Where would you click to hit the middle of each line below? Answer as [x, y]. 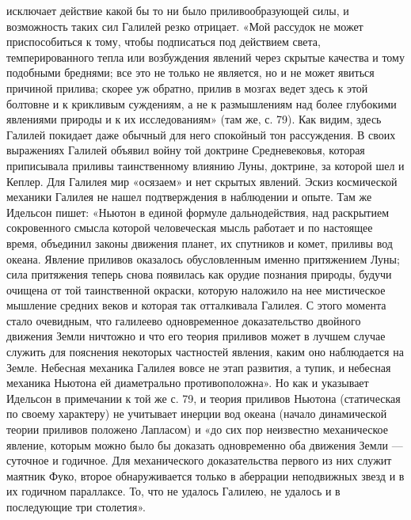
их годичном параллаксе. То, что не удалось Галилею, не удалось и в [173, 491]
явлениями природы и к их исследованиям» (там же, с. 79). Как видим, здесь [194, 119]
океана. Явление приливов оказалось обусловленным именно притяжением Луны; [203, 258]
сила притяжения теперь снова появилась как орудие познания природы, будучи [199, 274]
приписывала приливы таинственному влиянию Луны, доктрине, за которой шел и [205, 165]
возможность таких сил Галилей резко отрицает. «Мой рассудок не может [185, 26]
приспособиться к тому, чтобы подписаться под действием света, [164, 42]
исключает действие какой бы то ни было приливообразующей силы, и [178, 10]
